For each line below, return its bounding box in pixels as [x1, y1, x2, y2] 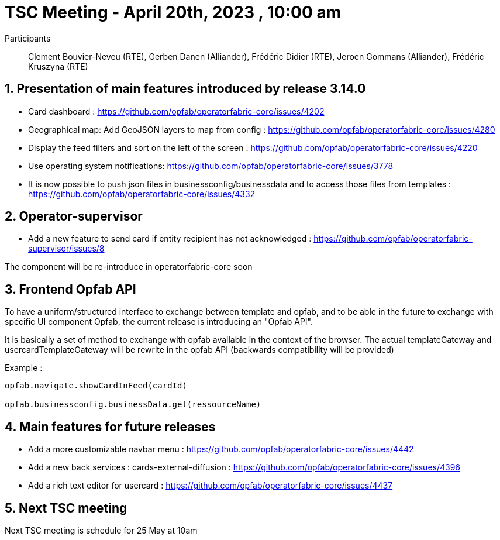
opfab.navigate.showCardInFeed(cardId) [5, 381, 187, 391]
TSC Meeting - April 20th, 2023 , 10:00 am [5, 2, 342, 22]
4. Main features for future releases [5, 419, 216, 434]
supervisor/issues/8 [28, 243, 105, 254]
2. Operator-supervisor [5, 209, 143, 224]
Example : [5, 363, 43, 373]
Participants [5, 33, 51, 43]
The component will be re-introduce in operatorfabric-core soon [5, 262, 253, 272]
